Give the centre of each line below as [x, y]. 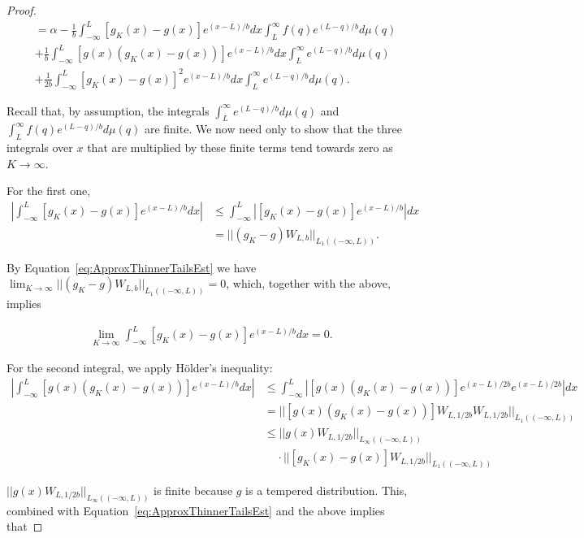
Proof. [22, 10]
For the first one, [49, 191]
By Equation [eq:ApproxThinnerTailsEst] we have [132, 267]
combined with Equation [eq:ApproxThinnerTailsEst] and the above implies [196, 510]
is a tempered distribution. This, [327, 490]
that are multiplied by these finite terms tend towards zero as [240, 148]
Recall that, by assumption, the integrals [108, 110]
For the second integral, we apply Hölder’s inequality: [140, 367]
